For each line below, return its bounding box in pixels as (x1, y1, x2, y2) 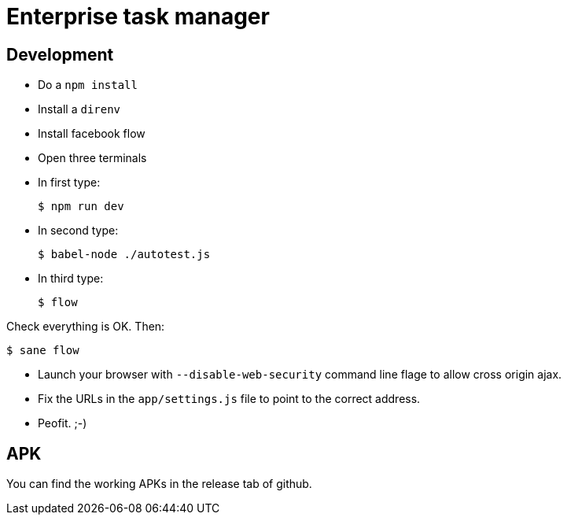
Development (6, 44, 114, 65)
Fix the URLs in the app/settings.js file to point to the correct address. (38, 392, 421, 406)
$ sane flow (6, 344, 79, 357)
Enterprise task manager (6, 3, 270, 30)
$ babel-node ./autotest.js (38, 248, 211, 261)
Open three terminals (38, 151, 147, 165)
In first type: (38, 176, 101, 190)
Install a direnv (38, 102, 121, 116)
